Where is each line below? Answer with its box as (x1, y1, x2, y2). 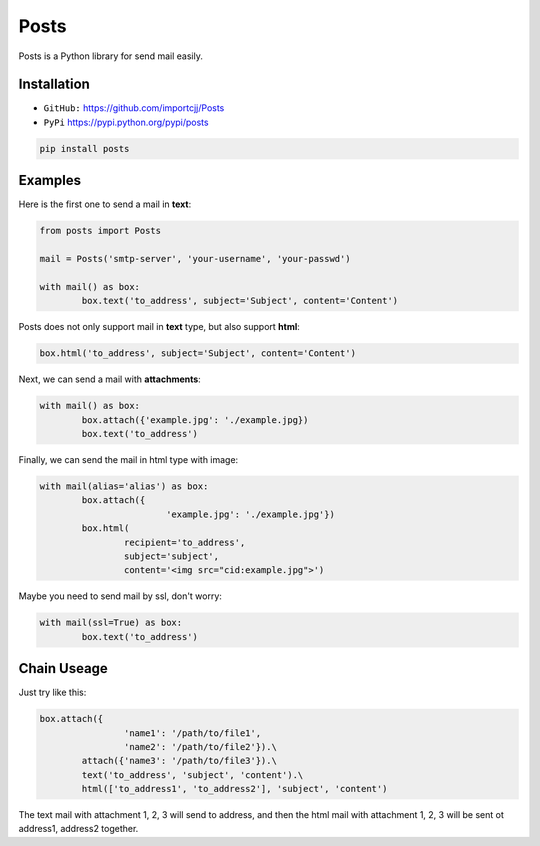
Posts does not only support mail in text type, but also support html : (18, 321, 300, 333)
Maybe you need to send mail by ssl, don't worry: (18, 590, 222, 602)
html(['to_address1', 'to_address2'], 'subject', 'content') (81, 783, 388, 795)
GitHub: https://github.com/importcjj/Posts (43, 102, 225, 114)
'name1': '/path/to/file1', (123, 727, 262, 739)
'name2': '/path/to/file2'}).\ (123, 741, 277, 752)
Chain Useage (18, 660, 109, 677)
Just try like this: (18, 686, 87, 699)
